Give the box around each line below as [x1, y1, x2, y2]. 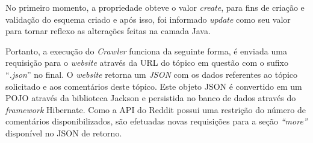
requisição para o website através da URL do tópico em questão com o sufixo [5, 56, 288, 69]
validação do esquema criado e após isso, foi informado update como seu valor [5, 13, 291, 25]
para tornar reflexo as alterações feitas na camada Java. [5, 25, 211, 37]
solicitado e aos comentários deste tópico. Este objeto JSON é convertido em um [5, 80, 302, 92]
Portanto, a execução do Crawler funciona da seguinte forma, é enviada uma [5, 44, 287, 57]
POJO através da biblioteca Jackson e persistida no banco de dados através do [5, 92, 296, 104]
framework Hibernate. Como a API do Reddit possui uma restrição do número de [5, 103, 306, 115]
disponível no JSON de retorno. [5, 126, 122, 139]
